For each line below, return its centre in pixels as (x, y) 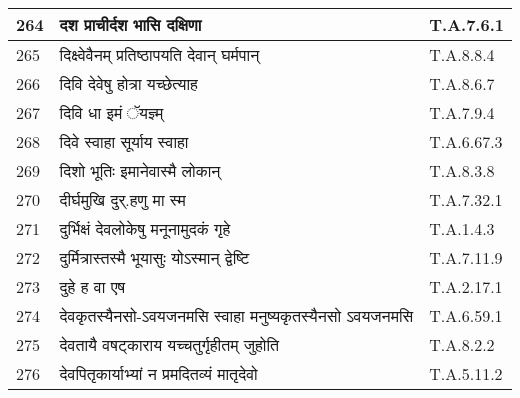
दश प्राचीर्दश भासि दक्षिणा (130, 24)
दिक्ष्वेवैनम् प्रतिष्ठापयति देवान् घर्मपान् (159, 54)
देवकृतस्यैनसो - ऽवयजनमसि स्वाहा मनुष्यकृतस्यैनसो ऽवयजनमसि (236, 315)
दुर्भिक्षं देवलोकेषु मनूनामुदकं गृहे (145, 228)
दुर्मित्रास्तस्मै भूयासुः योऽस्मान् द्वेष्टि (154, 257)
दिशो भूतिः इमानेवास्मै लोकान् (140, 170)
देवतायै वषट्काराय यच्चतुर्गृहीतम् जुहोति (169, 344)
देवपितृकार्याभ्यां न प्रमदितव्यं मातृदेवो (158, 373)
